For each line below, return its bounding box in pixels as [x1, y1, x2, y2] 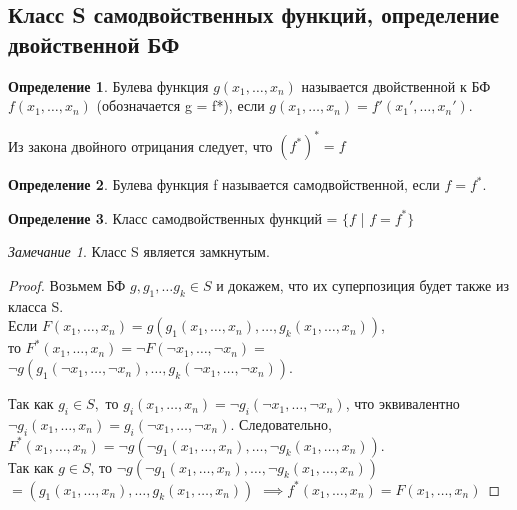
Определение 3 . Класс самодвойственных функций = [8, 207, 338, 228]
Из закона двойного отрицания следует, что [8, 135, 273, 156]
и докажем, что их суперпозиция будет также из [216, 275, 509, 296]
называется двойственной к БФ [301, 75, 491, 96]
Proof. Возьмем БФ [8, 275, 126, 296]
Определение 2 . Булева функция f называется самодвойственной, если [8, 174, 440, 195]
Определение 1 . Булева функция [8, 75, 209, 96]
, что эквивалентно [345, 393, 460, 414]
